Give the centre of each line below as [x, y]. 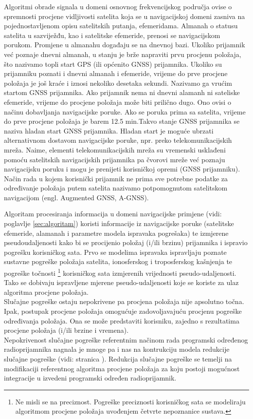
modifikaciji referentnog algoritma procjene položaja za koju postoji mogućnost [122, 368]
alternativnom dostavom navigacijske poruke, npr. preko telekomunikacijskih [118, 140]
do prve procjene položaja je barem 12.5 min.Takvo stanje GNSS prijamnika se [122, 121]
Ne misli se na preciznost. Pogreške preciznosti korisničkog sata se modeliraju [130, 401]
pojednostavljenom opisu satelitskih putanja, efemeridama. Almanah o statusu [121, 26]
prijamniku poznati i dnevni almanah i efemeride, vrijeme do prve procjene [116, 73]
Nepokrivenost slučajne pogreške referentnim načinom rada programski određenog [126, 339]
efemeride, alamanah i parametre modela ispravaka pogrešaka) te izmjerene [116, 233]
